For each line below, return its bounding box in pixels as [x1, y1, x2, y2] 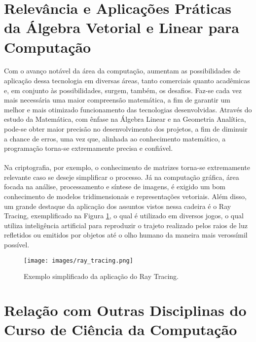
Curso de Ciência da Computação [4, 319, 237, 340]
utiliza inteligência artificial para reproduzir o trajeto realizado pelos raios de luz [4, 220, 248, 230]
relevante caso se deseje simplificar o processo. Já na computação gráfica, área [4, 171, 239, 182]
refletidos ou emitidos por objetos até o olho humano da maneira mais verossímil [4, 230, 248, 240]
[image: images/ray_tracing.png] [24, 257, 133, 264]
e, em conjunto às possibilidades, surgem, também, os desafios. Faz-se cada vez [4, 85, 242, 95]
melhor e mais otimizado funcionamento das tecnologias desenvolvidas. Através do [4, 104, 252, 114]
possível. [4, 239, 30, 250]
